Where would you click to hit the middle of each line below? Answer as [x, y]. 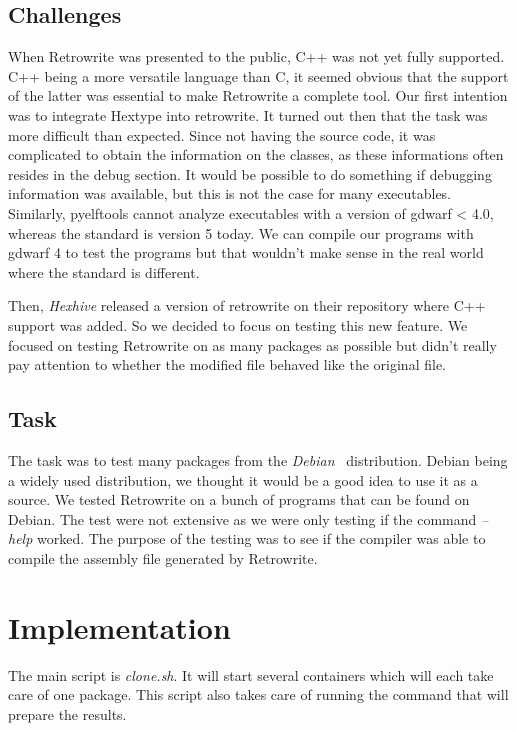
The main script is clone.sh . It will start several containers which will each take [251, 674]
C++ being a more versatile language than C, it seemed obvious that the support [258, 75]
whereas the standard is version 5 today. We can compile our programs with [241, 232]
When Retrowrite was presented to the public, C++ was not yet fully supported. [256, 56]
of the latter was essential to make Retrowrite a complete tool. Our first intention [258, 95]
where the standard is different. [104, 271]
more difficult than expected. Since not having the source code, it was [222, 134]
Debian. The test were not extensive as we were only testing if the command [242, 518]
